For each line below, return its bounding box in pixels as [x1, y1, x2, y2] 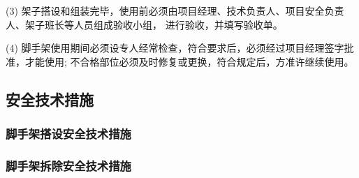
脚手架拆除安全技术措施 [6, 156, 131, 174]
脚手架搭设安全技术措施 [6, 125, 131, 142]
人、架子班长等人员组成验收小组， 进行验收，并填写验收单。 [6, 17, 283, 31]
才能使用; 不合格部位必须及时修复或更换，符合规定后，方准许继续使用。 [24, 54, 354, 68]
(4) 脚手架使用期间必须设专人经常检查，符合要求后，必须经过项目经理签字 [6, 40, 344, 55]
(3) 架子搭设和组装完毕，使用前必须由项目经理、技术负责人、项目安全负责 [6, 3, 344, 17]
